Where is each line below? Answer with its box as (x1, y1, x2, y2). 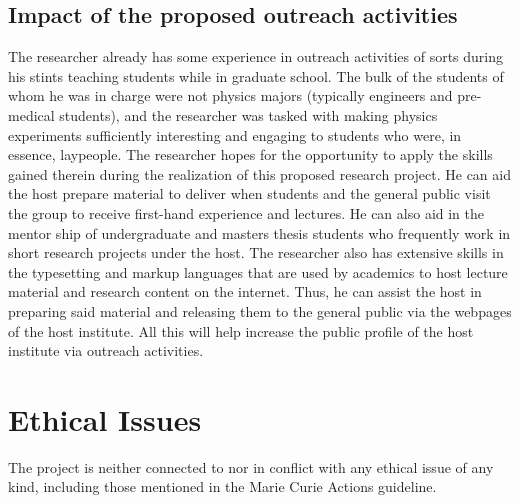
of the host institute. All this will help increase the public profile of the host (8, 320, 474, 341)
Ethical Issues (8, 398, 202, 439)
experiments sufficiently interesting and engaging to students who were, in (8, 124, 462, 145)
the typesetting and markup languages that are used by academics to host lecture (8, 261, 508, 282)
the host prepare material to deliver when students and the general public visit (8, 183, 491, 204)
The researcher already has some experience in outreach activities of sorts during (8, 46, 504, 67)
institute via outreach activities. (8, 340, 204, 361)
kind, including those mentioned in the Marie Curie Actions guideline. (8, 476, 437, 497)
